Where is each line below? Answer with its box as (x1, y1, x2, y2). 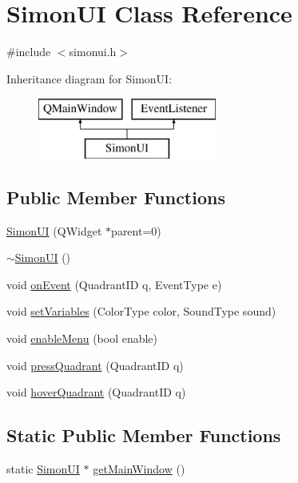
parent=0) (111, 222, 161, 239)
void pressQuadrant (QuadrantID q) (6, 356, 184, 373)
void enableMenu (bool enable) (6, 330, 158, 347)
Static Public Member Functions (6, 423, 281, 448)
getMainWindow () (93, 461, 185, 477)
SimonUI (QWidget (6, 222, 102, 239)
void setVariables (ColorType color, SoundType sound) (6, 303, 276, 320)
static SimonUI (6, 461, 80, 477)
